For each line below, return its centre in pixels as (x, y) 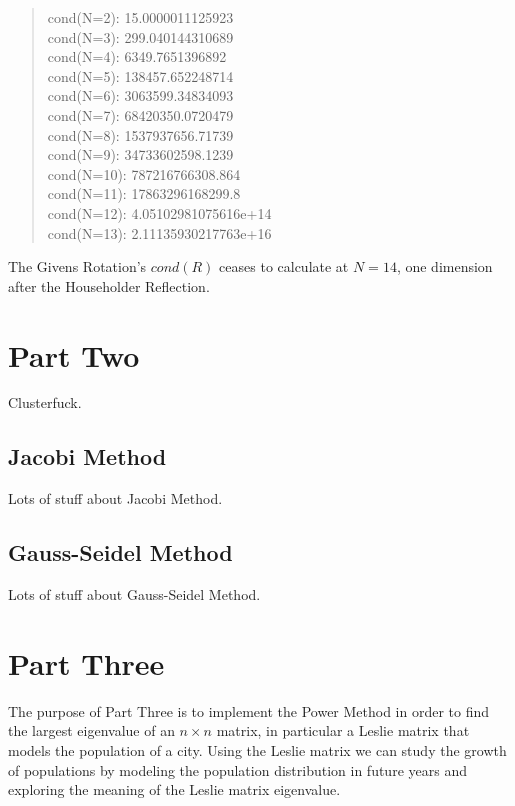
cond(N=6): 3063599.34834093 (140, 95)
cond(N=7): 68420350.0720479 (140, 114)
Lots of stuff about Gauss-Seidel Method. (134, 594)
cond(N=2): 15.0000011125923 (140, 17)
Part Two (74, 354)
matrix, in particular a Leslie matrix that (343, 730)
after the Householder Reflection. (109, 285)
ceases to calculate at (284, 266)
